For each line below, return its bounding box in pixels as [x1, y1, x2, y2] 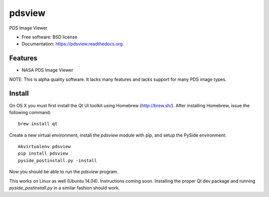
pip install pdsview [18, 151, 68, 157]
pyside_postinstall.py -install [18, 158, 97, 163]
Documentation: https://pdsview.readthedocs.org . [21, 41, 124, 47]
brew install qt [18, 121, 58, 127]
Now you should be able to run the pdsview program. [9, 169, 119, 175]
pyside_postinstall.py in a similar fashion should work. [9, 185, 120, 191]
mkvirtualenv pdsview [18, 144, 71, 150]
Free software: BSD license [21, 34, 77, 40]
